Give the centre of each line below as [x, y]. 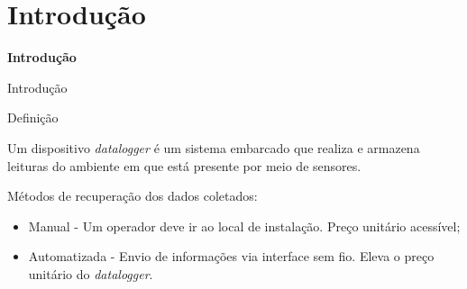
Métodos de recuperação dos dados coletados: [133, 196]
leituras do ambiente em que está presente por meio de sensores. [184, 165]
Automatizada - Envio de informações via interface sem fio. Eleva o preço [231, 256]
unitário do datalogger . [91, 273]
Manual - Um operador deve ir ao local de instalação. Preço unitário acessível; [244, 226]
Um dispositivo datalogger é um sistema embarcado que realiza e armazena [214, 147]
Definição [33, 117]
